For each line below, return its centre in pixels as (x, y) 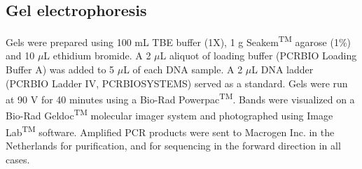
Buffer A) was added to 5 (60, 69)
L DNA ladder (283, 69)
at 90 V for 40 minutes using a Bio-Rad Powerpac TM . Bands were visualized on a (180, 98)
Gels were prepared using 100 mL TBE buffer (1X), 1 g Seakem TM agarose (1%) (179, 41)
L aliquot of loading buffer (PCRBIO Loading (258, 56)
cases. (18, 159)
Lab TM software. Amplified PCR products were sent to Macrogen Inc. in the (170, 131)
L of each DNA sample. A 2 (183, 69)
